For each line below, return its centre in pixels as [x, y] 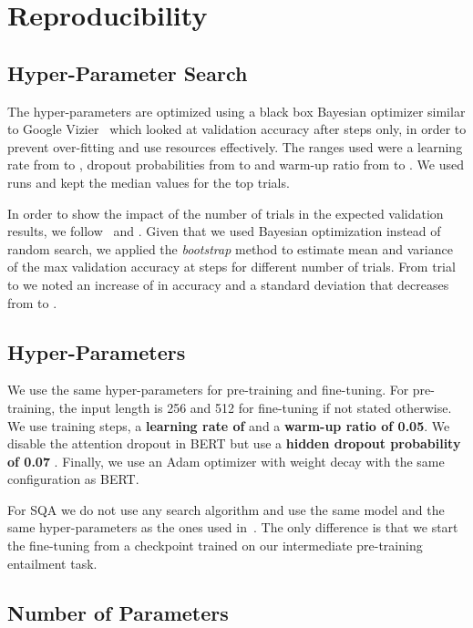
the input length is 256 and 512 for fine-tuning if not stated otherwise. [255, 407]
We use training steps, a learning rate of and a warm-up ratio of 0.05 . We [229, 425]
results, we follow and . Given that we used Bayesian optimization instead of [224, 231]
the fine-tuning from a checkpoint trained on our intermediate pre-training [215, 546]
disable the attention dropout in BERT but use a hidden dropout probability [234, 443]
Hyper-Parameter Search [128, 72]
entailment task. [52, 563]
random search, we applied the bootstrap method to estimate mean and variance [230, 248]
